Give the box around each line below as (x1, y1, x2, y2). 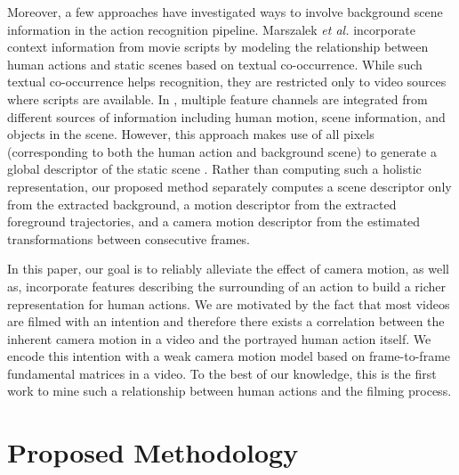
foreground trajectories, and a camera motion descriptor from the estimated (7, 212, 421, 231)
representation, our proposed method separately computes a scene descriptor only (7, 176, 452, 195)
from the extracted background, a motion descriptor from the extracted (7, 194, 397, 213)
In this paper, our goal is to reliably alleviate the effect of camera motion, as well (7, 259, 449, 278)
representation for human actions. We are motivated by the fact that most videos (7, 294, 450, 313)
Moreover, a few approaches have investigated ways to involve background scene (7, 3, 443, 20)
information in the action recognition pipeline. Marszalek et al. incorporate (7, 20, 415, 38)
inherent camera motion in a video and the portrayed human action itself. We (7, 329, 431, 348)
